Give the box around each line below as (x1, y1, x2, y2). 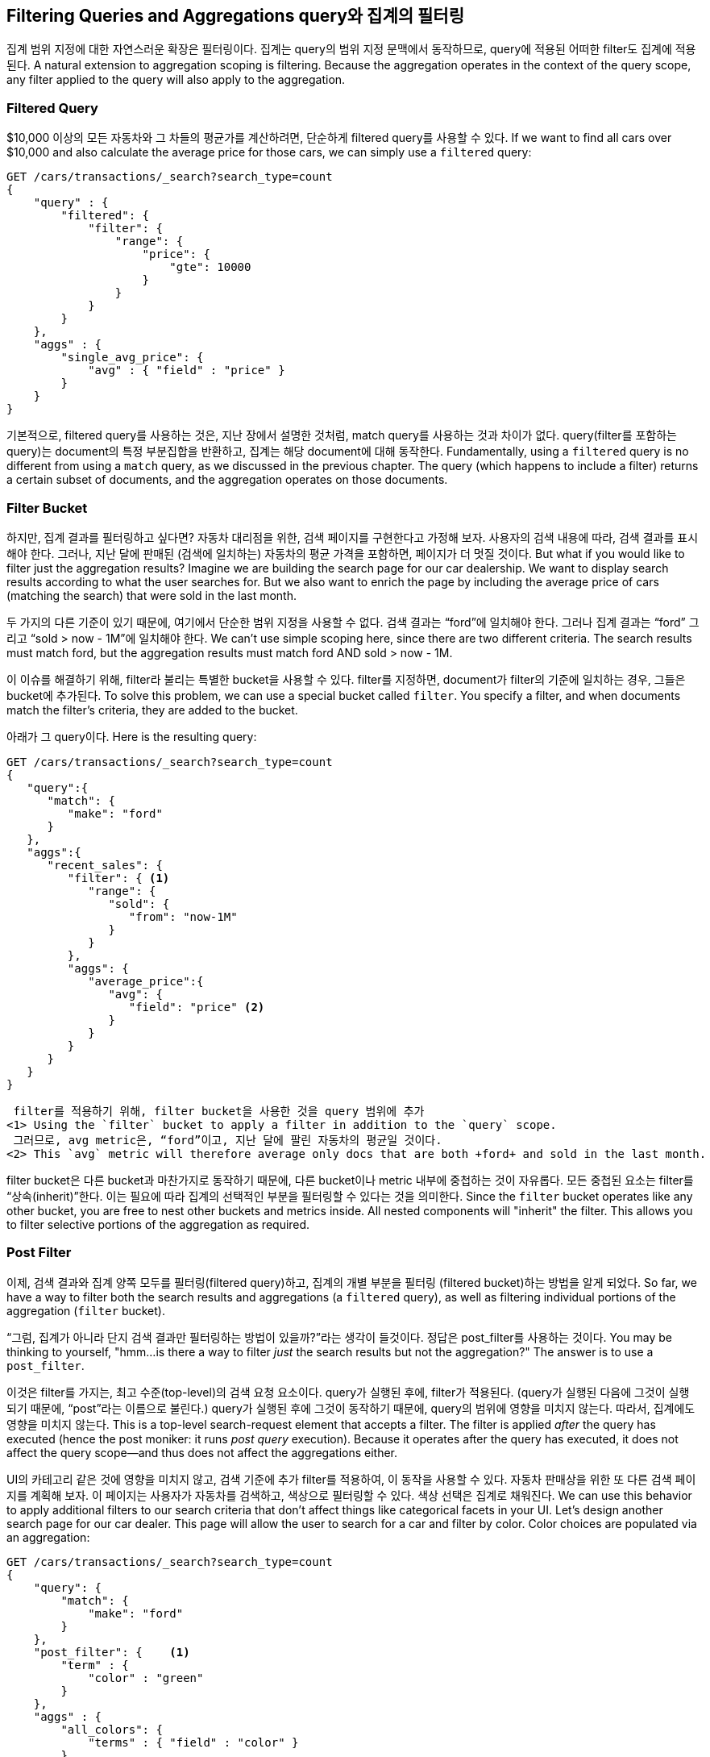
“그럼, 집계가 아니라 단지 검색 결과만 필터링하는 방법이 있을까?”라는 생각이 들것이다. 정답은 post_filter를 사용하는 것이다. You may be (6, 1330, 672, 1344)
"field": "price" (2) (128, 1000, 265, 1014)
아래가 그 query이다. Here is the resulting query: (6, 729, 257, 743)
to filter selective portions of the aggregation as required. (6, 1217, 310, 1231)
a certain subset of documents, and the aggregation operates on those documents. (6, 473, 448, 487)
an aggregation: (6, 1530, 90, 1544)
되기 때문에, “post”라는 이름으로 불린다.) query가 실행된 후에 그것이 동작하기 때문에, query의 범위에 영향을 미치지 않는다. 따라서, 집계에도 (6, 1401, 695, 1415)
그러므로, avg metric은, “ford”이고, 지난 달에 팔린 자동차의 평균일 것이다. (13, 1133, 442, 1147)
